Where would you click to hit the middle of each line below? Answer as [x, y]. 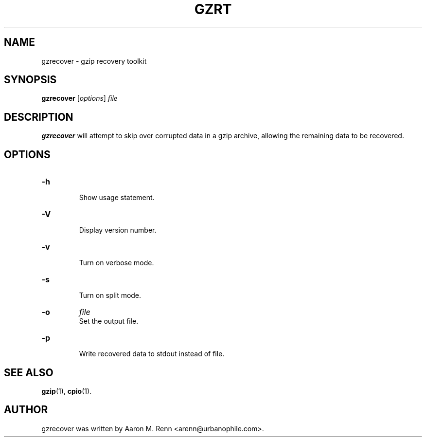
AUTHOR [26, 410]
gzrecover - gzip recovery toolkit [94, 61]
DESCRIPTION [39, 117]
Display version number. [118, 230]
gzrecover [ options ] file [80, 98]
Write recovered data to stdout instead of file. [152, 354]
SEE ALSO [29, 372]
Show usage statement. [117, 198]
